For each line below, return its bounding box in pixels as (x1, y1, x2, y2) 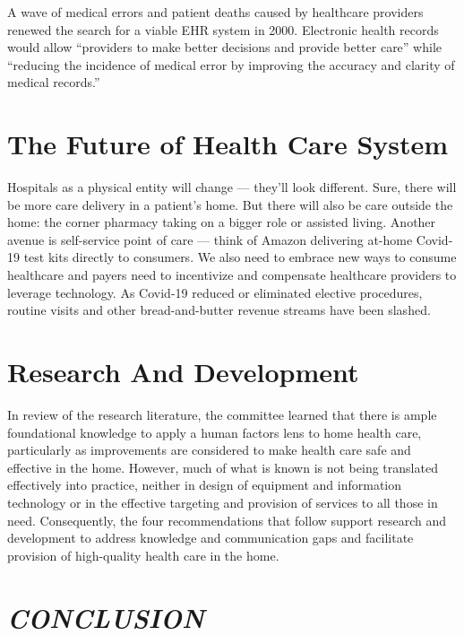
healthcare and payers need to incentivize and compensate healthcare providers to (7, 266, 457, 284)
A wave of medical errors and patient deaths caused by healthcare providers (7, 3, 424, 21)
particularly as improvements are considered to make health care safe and (7, 440, 411, 459)
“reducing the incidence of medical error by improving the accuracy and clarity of (7, 55, 455, 74)
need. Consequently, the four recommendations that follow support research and (7, 510, 447, 529)
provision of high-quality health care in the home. (7, 545, 279, 564)
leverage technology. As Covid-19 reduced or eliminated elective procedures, (7, 283, 423, 301)
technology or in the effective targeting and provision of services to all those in (7, 492, 438, 511)
